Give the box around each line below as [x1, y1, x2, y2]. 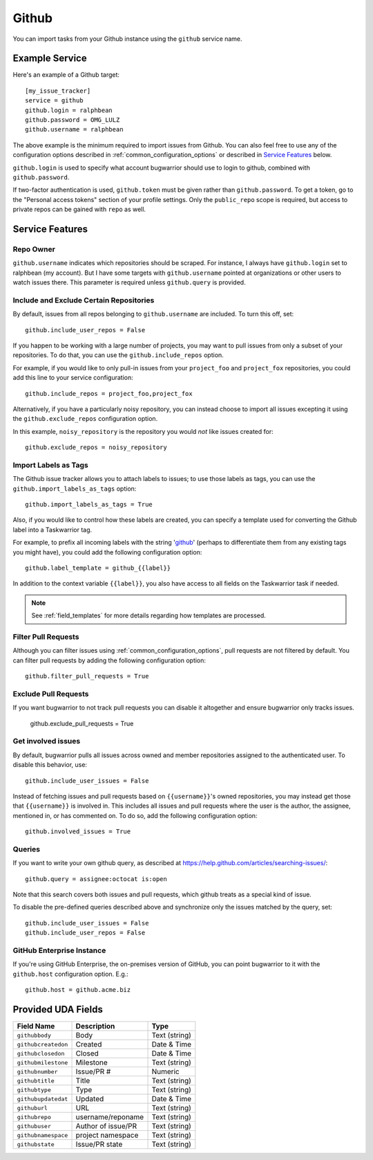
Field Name [17, 1022, 55, 1031]
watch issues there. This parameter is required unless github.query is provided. [12, 278, 246, 287]
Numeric [151, 1067, 180, 1076]
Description [75, 1022, 115, 1031]
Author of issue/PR [75, 1121, 137, 1131]
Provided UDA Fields [12, 1004, 103, 1015]
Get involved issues [12, 736, 81, 746]
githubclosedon [17, 1049, 65, 1057]
